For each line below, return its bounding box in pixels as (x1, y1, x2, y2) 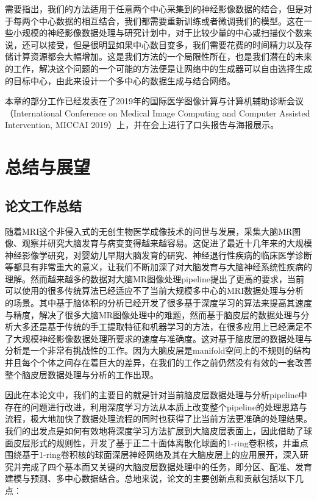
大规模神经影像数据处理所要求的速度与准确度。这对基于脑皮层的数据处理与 (13, 332, 312, 345)
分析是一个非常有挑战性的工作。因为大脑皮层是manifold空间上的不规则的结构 (5, 344, 311, 357)
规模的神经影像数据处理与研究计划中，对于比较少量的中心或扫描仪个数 (21, 26, 304, 39)
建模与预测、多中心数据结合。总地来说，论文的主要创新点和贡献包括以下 (5, 472, 295, 485)
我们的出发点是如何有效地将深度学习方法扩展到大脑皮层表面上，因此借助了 (5, 424, 304, 437)
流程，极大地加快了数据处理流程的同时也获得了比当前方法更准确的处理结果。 (5, 412, 312, 425)
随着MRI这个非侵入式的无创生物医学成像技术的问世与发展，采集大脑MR (5, 224, 293, 237)
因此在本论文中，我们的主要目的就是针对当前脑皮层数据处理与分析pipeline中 (5, 388, 307, 401)
